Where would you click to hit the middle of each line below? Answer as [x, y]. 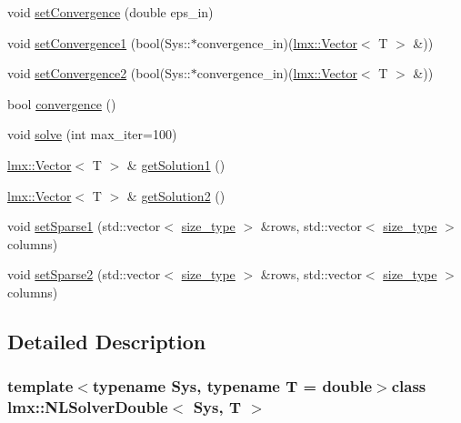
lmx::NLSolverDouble [88, 407]
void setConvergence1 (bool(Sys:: [99, 42]
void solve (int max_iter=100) [92, 134]
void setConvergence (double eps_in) [110, 12]
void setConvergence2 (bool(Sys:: [99, 73]
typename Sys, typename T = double [232, 386]
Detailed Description [107, 341]
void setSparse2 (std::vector [84, 274]
